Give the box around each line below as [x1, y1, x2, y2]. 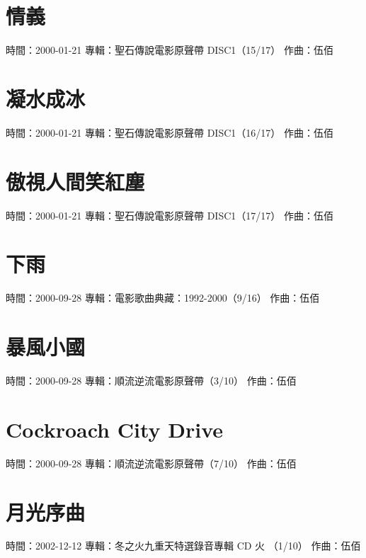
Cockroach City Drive [6, 414, 224, 443]
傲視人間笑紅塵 [6, 166, 145, 195]
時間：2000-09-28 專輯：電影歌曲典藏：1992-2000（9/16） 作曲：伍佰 [6, 290, 320, 305]
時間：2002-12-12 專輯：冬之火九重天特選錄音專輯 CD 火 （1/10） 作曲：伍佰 [6, 538, 361, 553]
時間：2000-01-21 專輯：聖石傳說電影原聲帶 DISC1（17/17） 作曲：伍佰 [6, 207, 333, 222]
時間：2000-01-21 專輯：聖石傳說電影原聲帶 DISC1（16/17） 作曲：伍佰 [6, 125, 333, 139]
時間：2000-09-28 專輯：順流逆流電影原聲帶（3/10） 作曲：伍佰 [6, 373, 297, 387]
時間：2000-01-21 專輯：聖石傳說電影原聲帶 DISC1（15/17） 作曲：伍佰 [6, 42, 333, 57]
